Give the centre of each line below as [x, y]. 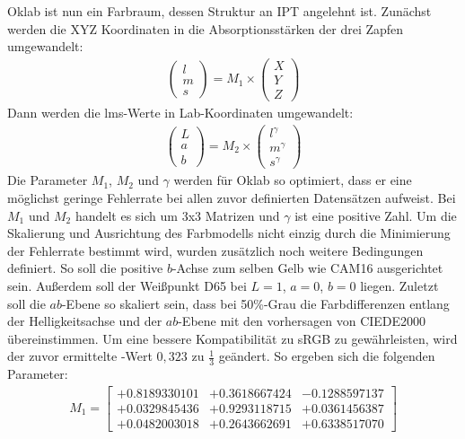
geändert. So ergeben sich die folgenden [327, 356]
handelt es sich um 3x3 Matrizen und [177, 215]
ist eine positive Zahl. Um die [376, 215]
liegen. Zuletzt [399, 285]
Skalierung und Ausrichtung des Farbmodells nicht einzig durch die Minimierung [229, 233]
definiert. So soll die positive [85, 268]
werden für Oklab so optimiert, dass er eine [293, 180]
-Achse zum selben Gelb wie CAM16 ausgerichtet [307, 268]
